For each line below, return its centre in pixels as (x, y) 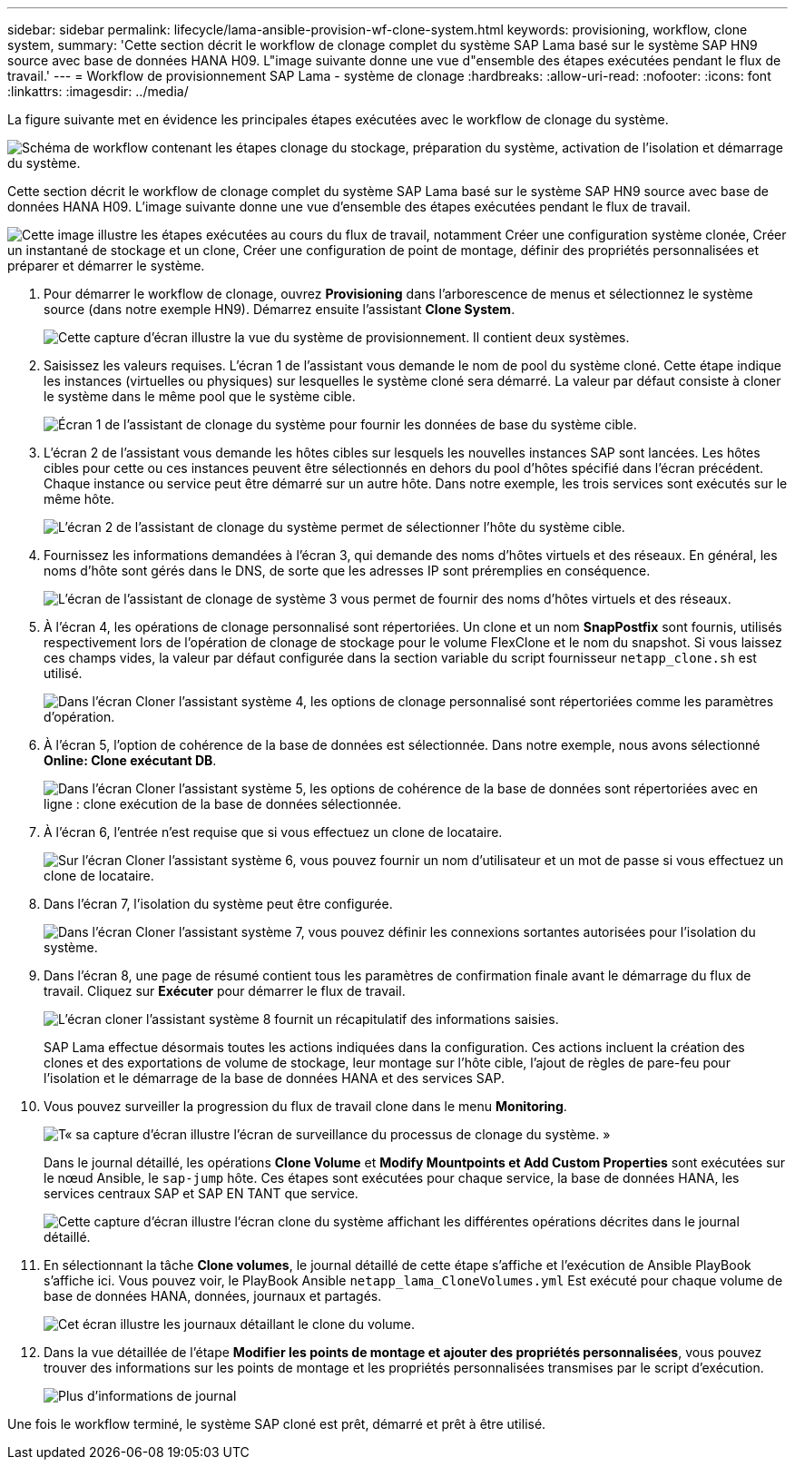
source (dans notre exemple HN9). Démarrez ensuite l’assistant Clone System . (280, 309)
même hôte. (79, 499)
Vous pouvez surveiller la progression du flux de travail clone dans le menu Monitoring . (305, 1106)
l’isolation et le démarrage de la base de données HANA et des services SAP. (275, 1078)
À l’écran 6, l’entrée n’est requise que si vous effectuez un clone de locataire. (273, 832)
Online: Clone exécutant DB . (130, 760)
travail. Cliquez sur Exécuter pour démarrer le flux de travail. (225, 991)
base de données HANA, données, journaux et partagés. (213, 1296)
